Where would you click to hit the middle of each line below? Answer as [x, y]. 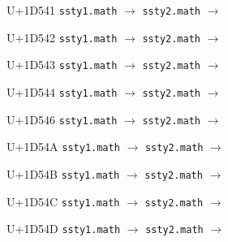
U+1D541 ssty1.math [62, 10]
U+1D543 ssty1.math [62, 65]
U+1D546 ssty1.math [62, 119]
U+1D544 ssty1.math [62, 91]
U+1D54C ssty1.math [63, 201]
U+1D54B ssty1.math [63, 173]
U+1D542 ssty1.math [62, 37]
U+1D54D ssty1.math [64, 229]
